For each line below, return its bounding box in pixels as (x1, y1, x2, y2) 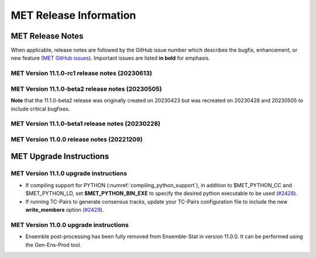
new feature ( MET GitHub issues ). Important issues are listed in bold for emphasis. (11, 54, 210, 61)
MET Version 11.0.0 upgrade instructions (11, 221, 129, 229)
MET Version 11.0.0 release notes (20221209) (11, 135, 143, 143)
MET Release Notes (11, 31, 84, 41)
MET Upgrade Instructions (11, 152, 109, 161)
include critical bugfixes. (11, 105, 70, 112)
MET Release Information (11, 9, 136, 22)
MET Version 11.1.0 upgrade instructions (11, 170, 128, 178)
